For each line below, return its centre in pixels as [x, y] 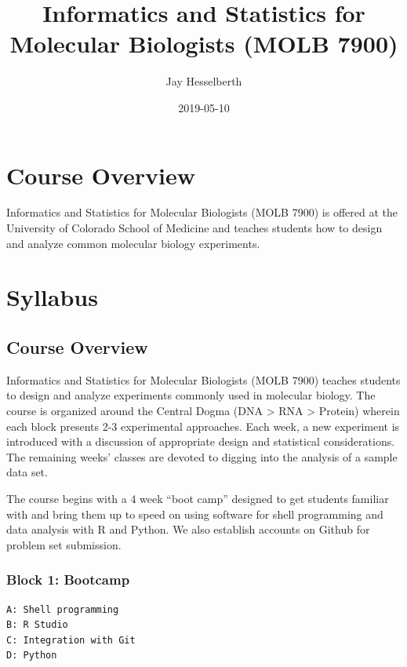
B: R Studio [37, 625]
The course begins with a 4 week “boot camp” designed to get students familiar [198, 498]
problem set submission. [64, 544]
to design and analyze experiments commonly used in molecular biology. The [191, 395]
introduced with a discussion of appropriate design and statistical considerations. [201, 441]
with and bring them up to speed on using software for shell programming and [195, 514]
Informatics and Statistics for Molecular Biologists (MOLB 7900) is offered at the [202, 212]
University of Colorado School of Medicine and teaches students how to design [194, 228]
